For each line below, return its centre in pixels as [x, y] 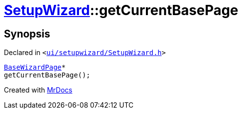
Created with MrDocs [38, 90]
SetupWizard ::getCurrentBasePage [121, 10]
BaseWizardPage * [35, 67]
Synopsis [27, 34]
